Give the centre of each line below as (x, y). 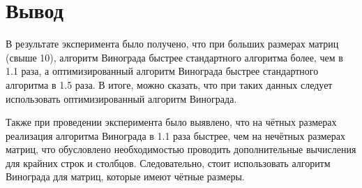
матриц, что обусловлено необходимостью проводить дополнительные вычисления (181, 149)
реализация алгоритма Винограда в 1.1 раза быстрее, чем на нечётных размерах (176, 135)
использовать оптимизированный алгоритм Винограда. (121, 98)
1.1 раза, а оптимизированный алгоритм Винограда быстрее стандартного (162, 71)
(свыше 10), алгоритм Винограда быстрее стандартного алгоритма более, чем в (174, 57)
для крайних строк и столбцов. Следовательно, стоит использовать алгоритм (168, 162)
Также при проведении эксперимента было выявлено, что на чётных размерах (171, 122)
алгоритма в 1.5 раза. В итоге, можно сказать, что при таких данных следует (169, 84)
